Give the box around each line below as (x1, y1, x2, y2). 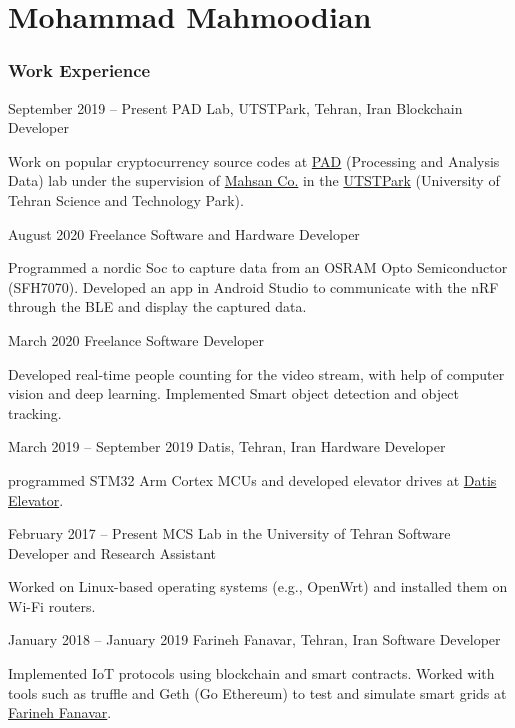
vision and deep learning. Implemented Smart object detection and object (8, 383, 459, 404)
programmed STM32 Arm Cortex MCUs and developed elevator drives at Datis (8, 469, 497, 490)
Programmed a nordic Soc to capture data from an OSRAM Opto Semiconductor (8, 257, 508, 278)
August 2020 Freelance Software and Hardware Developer (8, 223, 360, 244)
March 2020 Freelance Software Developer (8, 329, 265, 350)
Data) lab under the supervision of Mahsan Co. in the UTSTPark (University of (8, 170, 500, 191)
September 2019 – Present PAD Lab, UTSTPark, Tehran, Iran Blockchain (8, 97, 463, 118)
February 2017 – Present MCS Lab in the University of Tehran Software (8, 523, 451, 544)
